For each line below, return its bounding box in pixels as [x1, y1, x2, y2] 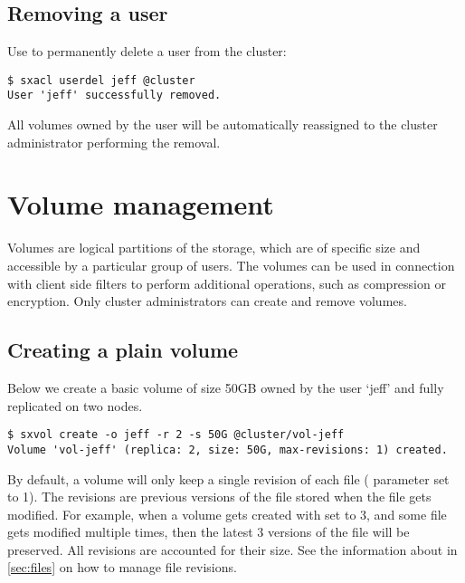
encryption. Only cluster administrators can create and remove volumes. [7, 291, 407, 311]
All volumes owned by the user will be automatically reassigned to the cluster [7, 115, 438, 134]
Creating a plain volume [7, 336, 239, 364]
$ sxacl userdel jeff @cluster [7, 73, 195, 87]
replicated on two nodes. [7, 396, 143, 415]
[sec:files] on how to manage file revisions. [7, 558, 237, 577]
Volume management [7, 186, 274, 223]
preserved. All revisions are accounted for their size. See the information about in [7, 540, 458, 559]
